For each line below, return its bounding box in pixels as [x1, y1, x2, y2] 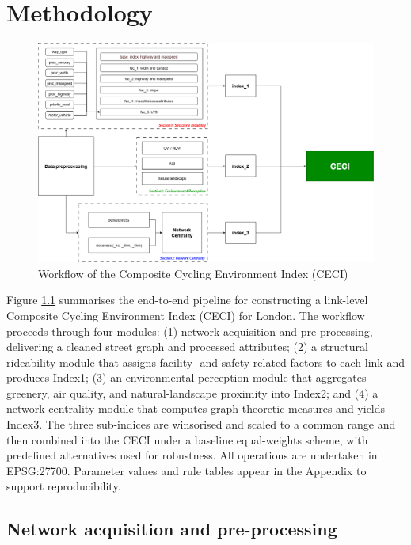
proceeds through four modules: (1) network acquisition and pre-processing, [6, 322, 373, 339]
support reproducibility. [6, 478, 121, 494]
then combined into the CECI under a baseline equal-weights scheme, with [6, 431, 368, 448]
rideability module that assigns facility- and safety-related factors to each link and [6, 353, 405, 370]
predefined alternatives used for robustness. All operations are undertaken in [6, 447, 378, 463]
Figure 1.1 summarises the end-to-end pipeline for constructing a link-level [6, 292, 368, 308]
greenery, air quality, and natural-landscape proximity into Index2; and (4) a [6, 384, 379, 401]
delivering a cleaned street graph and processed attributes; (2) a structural [6, 338, 368, 355]
